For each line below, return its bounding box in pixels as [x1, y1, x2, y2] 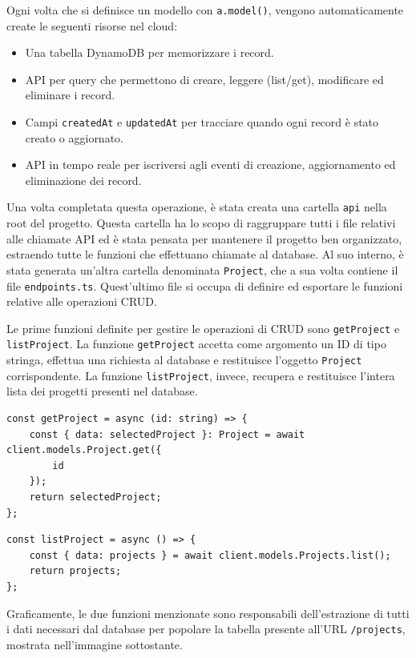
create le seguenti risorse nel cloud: [6, 17, 178, 34]
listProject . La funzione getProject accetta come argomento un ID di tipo [6, 335, 386, 352]
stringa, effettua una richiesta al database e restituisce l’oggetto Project [6, 351, 362, 368]
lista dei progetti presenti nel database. [6, 383, 198, 399]
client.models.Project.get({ [6, 444, 162, 456]
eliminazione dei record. [25, 171, 142, 188]
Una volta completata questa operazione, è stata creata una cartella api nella [6, 199, 387, 215]
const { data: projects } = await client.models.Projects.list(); [29, 549, 391, 561]
